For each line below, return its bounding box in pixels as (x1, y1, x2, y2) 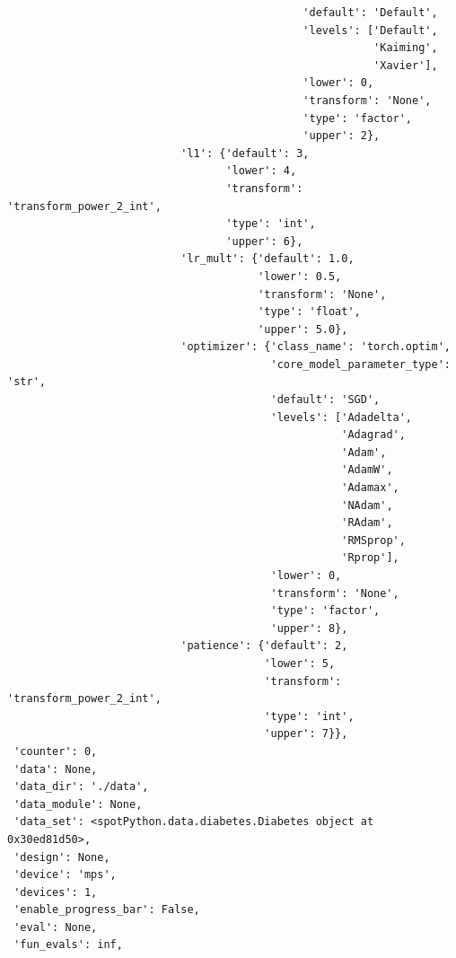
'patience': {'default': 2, (180, 639, 348, 653)
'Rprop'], (341, 551, 399, 565)
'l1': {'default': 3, (180, 146, 310, 160)
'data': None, (13, 762, 98, 776)
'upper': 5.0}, (258, 322, 348, 336)
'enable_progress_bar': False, (13, 903, 200, 917)
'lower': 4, (225, 164, 297, 178)
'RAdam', (341, 516, 393, 530)
